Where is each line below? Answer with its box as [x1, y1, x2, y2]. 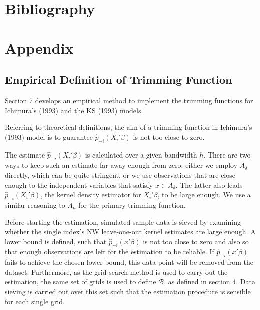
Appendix [5, 37, 74, 58]
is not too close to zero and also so [143, 236, 249, 246]
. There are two [203, 149, 251, 160]
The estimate [5, 149, 45, 160]
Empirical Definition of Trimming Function [5, 72, 232, 87]
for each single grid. [5, 296, 65, 306]
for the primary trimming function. [78, 199, 186, 210]
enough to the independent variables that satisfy [5, 179, 153, 190]
